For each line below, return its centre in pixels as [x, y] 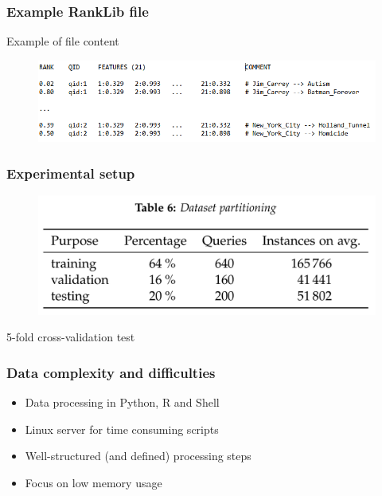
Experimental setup [71, 173]
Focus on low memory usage [94, 482]
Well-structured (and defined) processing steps [138, 456]
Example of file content [63, 41]
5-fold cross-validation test [71, 337]
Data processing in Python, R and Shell [122, 402]
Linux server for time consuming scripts [122, 429]
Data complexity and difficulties [111, 372]
